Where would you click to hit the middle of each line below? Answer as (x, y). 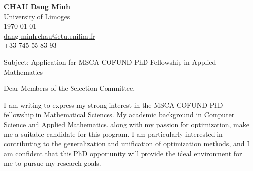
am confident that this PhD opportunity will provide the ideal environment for (123, 153)
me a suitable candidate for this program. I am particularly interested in (113, 134)
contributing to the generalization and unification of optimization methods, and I (127, 144)
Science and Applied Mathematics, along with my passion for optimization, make (126, 124)
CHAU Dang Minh (37, 6)
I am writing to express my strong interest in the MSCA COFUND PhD (114, 105)
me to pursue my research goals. (53, 163)
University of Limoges (37, 16)
